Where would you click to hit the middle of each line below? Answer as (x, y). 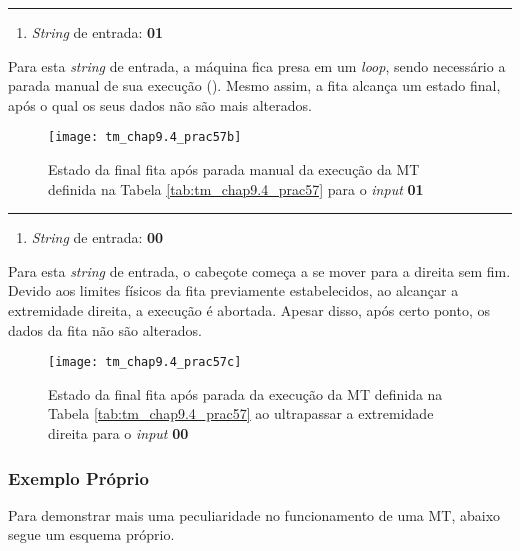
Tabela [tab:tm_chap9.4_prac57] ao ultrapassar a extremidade (241, 413)
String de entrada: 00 (97, 237)
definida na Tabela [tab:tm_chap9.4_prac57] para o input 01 (236, 188)
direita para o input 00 (118, 433)
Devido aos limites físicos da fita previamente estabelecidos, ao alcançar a (233, 290)
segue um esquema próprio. (91, 534)
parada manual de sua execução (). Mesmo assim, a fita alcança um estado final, (254, 85)
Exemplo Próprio (78, 477)
